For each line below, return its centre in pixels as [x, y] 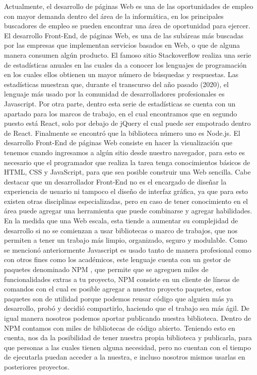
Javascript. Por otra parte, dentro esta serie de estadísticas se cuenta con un [120, 103]
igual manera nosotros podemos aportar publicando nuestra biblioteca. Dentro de [128, 318]
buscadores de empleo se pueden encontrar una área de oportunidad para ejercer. [127, 26]
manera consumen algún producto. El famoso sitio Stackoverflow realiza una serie [128, 54]
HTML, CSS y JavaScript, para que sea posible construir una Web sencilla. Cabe [128, 172]
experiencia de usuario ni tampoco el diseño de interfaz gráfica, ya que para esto [126, 191]
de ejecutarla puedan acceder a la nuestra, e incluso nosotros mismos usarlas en [125, 357]
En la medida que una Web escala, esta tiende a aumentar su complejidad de [121, 221]
